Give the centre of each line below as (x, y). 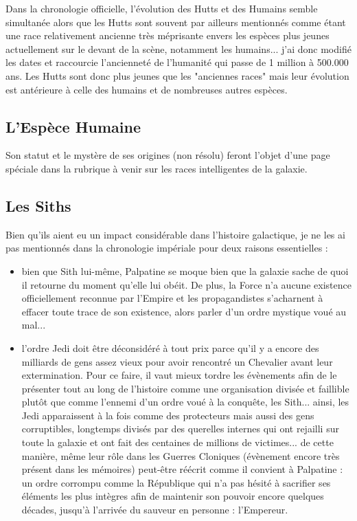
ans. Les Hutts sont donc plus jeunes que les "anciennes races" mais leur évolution (177, 75)
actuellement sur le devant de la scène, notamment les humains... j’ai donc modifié (178, 48)
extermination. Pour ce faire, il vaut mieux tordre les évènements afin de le (179, 375)
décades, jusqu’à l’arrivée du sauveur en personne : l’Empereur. (155, 510)
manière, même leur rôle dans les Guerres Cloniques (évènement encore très (181, 455)
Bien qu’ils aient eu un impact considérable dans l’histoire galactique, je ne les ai (175, 234)
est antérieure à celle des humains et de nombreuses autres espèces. (147, 89)
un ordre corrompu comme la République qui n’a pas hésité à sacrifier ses (176, 482)
